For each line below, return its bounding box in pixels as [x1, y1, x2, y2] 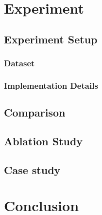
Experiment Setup [4, 31, 98, 46]
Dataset [4, 57, 35, 69]
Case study [4, 162, 61, 177]
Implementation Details [4, 79, 98, 91]
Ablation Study [4, 134, 83, 149]
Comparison [4, 105, 66, 120]
